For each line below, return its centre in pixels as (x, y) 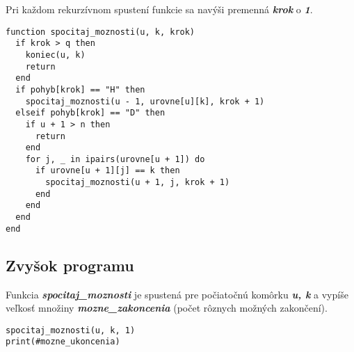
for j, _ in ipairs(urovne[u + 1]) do (115, 159)
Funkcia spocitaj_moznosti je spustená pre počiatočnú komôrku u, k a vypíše (177, 294)
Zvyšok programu (70, 265)
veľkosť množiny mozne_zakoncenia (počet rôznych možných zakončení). (167, 308)
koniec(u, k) (55, 55)
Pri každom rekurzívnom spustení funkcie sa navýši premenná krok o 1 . (159, 9)
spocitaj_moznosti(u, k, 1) (71, 330)
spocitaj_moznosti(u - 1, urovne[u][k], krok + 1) (145, 101)
